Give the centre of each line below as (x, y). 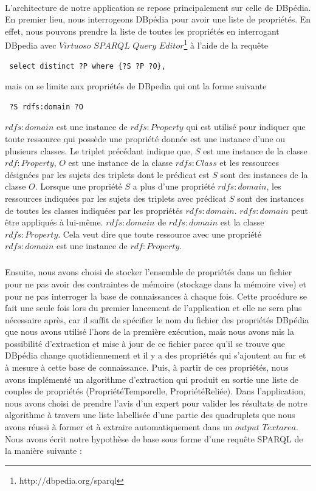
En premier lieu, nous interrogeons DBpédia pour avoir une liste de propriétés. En (158, 19)
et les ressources (249, 163)
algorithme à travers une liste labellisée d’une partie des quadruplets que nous (150, 415)
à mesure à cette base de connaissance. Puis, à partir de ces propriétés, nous (147, 367)
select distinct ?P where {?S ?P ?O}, (88, 66)
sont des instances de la (264, 174)
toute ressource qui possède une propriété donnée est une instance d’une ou (145, 139)
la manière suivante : (43, 451)
